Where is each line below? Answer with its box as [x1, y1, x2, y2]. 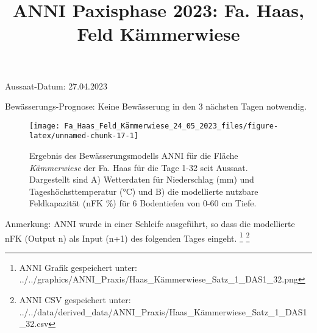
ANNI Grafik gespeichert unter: [19, 261, 137, 273]
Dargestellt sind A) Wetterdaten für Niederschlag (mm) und [29, 173, 254, 186]
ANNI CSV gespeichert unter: [19, 293, 131, 306]
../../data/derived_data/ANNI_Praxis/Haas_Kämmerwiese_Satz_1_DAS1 [19, 305, 307, 318]
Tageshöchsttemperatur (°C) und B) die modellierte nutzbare [29, 184, 258, 197]
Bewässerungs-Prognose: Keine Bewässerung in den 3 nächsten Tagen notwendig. [5, 100, 307, 113]
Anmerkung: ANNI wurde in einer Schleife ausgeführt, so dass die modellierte [5, 217, 295, 230]
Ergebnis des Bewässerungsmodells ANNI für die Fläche [29, 149, 238, 162]
